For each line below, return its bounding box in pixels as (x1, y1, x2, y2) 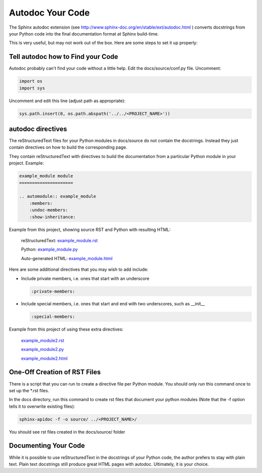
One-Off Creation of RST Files (9, 368, 101, 376)
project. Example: (9, 160, 44, 166)
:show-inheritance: (29, 214, 76, 220)
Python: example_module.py (21, 246, 78, 252)
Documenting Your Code (9, 441, 85, 450)
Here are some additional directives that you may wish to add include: (9, 266, 148, 272)
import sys (19, 85, 45, 91)
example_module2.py (21, 347, 64, 352)
